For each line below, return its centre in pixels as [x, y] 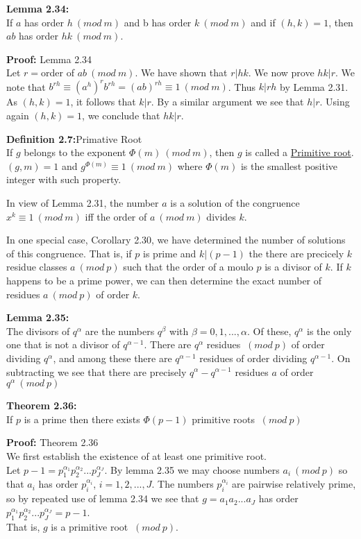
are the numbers [120, 331]
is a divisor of [293, 267]
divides [221, 216]
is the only [329, 331]
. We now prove [281, 72]
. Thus [242, 86]
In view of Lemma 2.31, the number [83, 203]
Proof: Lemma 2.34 [49, 59]
